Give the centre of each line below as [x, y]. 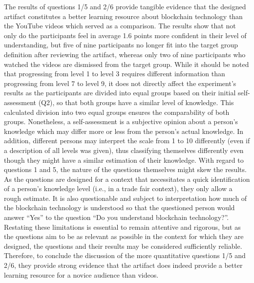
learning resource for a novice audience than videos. [81, 274]
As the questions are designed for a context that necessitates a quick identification [127, 179]
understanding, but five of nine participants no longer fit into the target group [121, 45]
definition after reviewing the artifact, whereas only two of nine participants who [125, 54]
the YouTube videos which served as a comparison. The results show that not [120, 26]
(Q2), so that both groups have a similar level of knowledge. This [136, 102]
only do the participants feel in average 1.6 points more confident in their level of [125, 35]
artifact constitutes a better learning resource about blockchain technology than [123, 16]
